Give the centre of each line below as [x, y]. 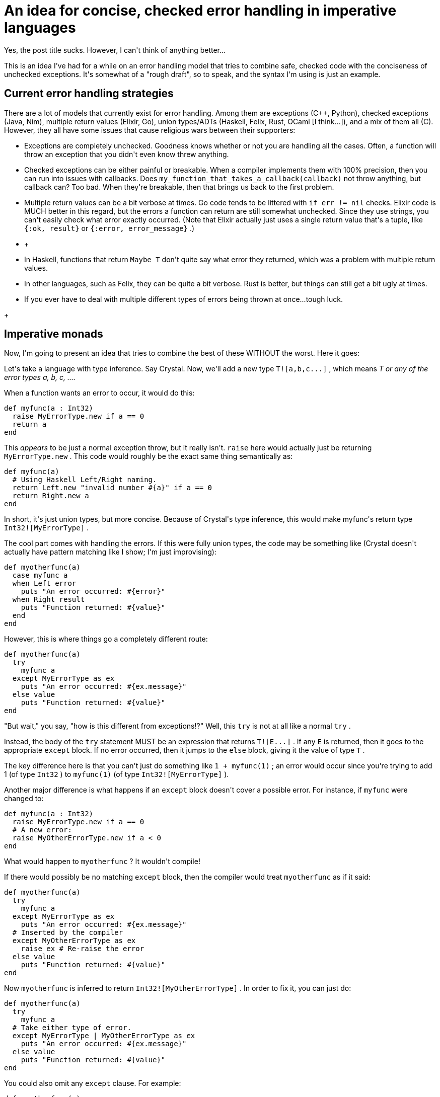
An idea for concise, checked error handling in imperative [200, 11]
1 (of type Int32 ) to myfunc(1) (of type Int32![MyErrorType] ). [117, 774]
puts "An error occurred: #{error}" [93, 592]
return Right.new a [51, 496]
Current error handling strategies [89, 94]
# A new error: [42, 830]
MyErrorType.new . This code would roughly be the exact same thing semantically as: [149, 456]
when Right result [49, 600]
